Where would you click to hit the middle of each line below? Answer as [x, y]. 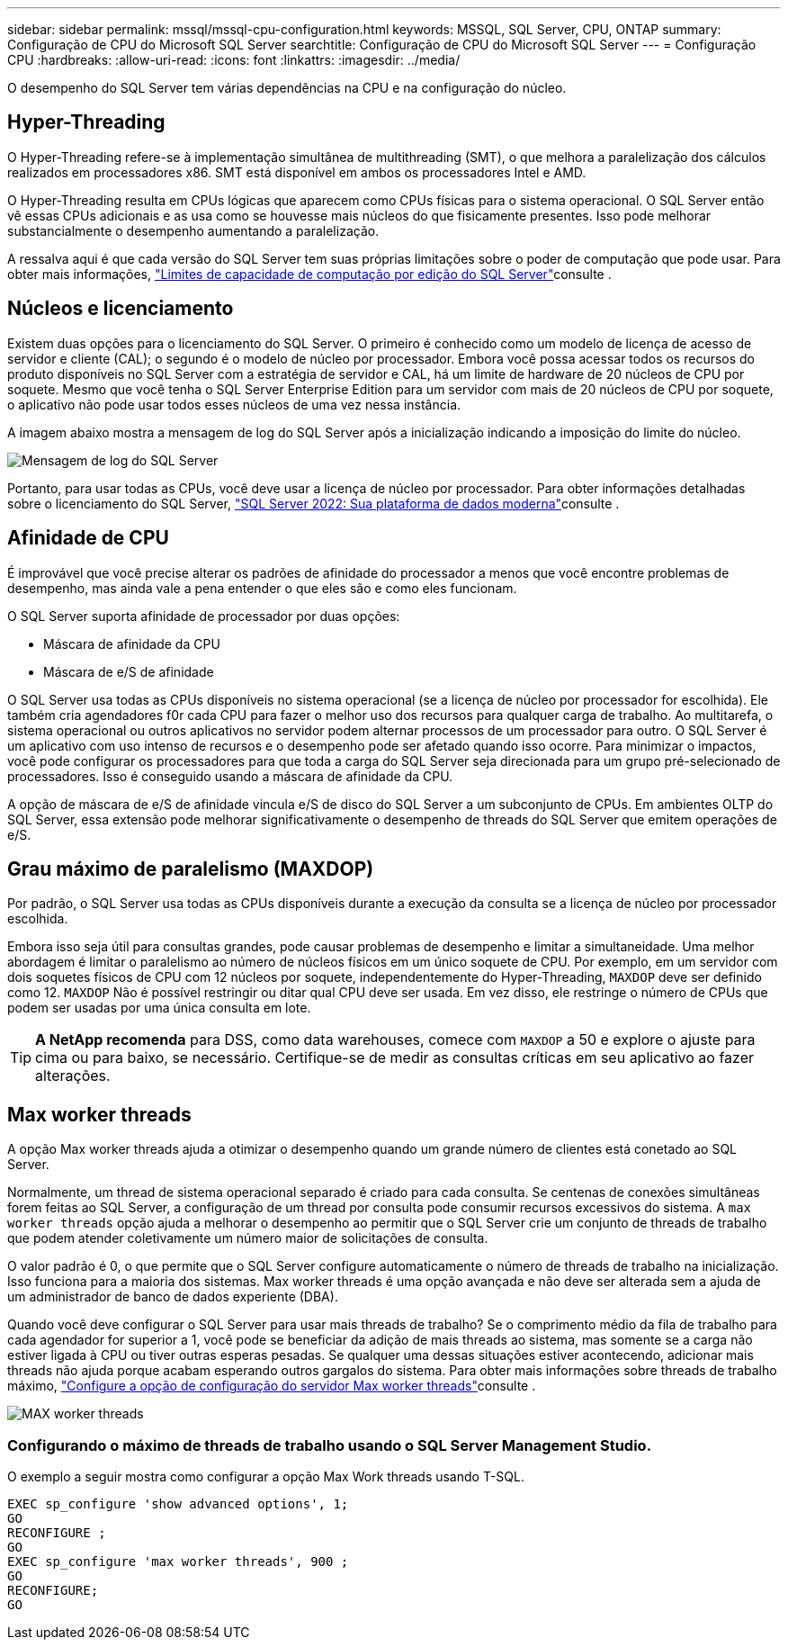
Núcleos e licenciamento [121, 309]
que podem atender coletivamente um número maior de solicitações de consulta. [248, 1238]
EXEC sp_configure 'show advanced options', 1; [178, 1503]
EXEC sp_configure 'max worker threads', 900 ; [178, 1561]
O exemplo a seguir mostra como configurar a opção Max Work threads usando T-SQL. [266, 1476]
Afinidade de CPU [88, 538]
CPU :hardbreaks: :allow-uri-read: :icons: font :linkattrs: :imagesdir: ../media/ [234, 60]
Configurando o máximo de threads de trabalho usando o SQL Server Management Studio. [330, 1445]
